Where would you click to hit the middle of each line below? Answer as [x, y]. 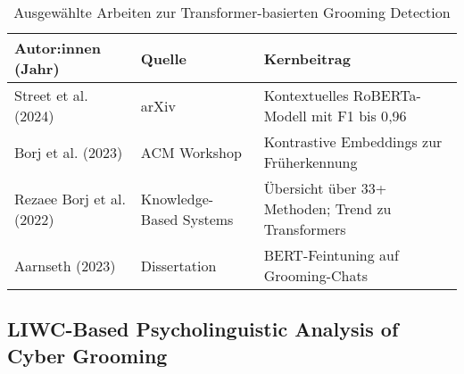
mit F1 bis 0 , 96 [359, 116]
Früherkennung [311, 162]
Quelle [163, 58]
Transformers [305, 229]
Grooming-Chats [315, 275]
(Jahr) [37, 68]
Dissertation [178, 265]
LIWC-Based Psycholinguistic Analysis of [203, 329]
